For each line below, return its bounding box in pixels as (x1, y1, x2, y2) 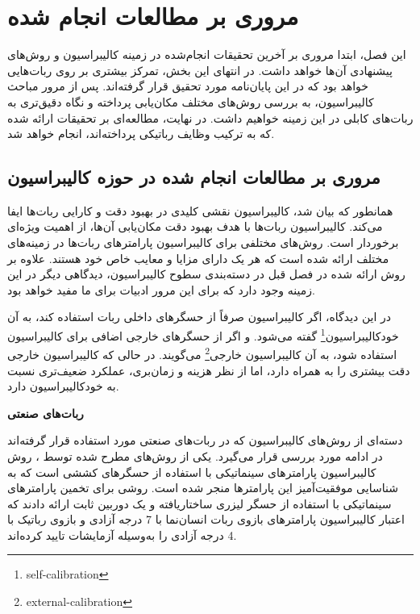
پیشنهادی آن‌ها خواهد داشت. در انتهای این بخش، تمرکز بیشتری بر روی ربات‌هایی (7, 61, 393, 78)
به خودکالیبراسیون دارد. (7, 378, 119, 395)
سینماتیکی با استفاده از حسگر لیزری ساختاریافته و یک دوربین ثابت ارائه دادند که (7, 495, 392, 512)
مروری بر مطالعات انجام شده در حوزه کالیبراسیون (7, 165, 380, 190)
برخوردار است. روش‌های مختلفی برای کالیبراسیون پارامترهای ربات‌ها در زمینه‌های (7, 234, 399, 251)
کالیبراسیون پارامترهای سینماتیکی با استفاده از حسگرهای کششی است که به (7, 463, 376, 480)
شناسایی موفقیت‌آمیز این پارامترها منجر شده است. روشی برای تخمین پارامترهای (7, 479, 398, 496)
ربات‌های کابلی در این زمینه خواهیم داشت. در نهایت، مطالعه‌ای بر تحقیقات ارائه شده (7, 109, 414, 126)
